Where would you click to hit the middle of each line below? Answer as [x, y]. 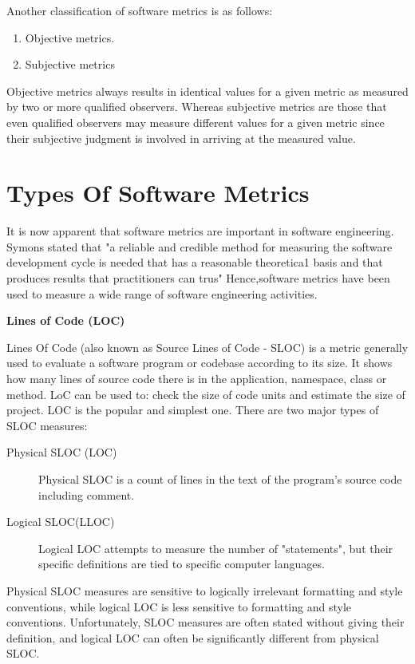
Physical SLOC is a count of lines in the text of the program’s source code [220, 479]
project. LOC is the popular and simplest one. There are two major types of [193, 410]
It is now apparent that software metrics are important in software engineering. [200, 231]
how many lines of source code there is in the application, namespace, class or [197, 379]
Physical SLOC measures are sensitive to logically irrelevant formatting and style [205, 590]
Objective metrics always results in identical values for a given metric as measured [207, 91]
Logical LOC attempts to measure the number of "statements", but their [216, 548]
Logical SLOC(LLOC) [61, 522]
